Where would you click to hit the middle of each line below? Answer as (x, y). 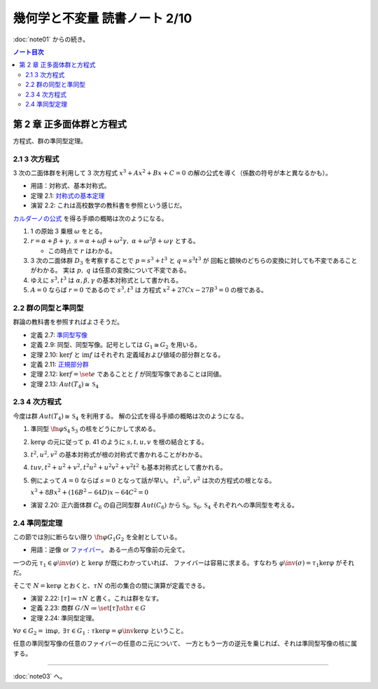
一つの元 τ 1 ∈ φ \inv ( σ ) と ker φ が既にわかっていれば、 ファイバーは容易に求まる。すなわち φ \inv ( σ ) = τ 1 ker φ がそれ (184, 563)
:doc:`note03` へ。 (40, 676)
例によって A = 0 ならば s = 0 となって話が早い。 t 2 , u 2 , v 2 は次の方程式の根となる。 (153, 480)
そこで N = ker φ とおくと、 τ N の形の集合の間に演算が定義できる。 (111, 585)
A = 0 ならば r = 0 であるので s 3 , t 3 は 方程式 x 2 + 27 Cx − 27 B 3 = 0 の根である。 (149, 289)
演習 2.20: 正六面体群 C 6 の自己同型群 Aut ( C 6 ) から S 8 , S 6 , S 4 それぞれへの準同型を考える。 (164, 506)
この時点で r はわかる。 (82, 251)
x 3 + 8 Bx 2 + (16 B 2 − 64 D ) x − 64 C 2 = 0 (90, 492)
